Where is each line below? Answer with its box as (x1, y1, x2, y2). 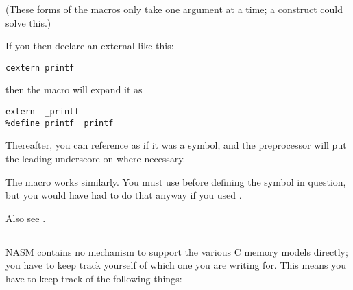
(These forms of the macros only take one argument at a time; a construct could (5, 2, 343, 16)
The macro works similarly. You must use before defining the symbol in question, (5, 174, 346, 189)
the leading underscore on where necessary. (5, 151, 186, 165)
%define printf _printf (5, 118, 114, 128)
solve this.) (5, 15, 51, 29)
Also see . (5, 210, 46, 225)
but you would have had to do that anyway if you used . (5, 188, 242, 202)
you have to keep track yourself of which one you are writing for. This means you (5, 258, 347, 272)
